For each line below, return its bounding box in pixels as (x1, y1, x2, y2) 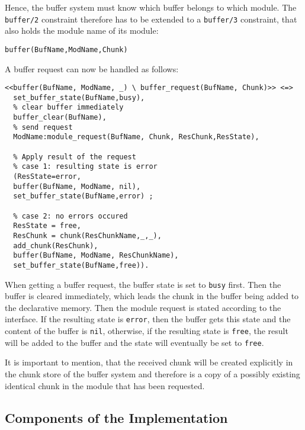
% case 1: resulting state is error (13, 162, 158, 171)
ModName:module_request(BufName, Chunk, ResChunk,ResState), (13, 133, 259, 142)
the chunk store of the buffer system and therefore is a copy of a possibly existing (5, 367, 300, 380)
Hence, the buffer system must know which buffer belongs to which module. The (5, 1, 297, 13)
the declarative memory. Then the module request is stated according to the (5, 301, 281, 313)
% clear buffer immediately (13, 103, 124, 112)
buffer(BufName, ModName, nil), (13, 182, 141, 191)
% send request (13, 123, 73, 131)
